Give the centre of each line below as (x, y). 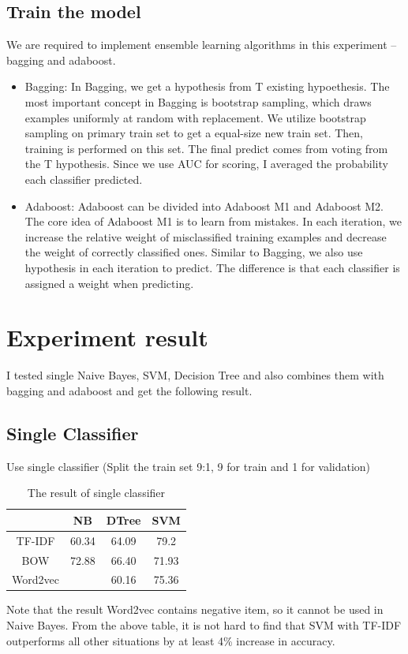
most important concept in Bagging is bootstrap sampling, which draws (198, 101)
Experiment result (107, 337)
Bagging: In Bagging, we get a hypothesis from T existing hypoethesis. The (207, 86)
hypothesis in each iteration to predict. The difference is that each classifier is (212, 267)
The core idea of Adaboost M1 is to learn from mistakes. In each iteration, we (213, 221)
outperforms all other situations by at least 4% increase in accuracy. (171, 640)
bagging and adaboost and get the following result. (129, 390)
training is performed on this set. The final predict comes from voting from (206, 148)
